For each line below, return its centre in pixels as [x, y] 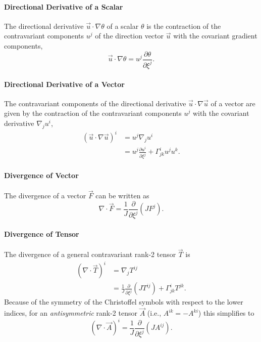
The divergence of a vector [45, 196]
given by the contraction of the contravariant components [93, 113]
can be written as [122, 196]
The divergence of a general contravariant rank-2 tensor [90, 254]
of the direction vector [129, 36]
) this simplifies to [226, 313]
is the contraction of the [184, 26]
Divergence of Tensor [42, 233]
